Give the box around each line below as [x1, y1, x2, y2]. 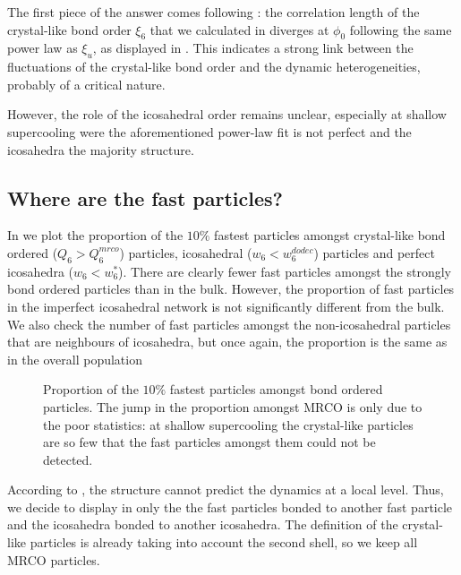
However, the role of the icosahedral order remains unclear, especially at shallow [7, 105, 447, 124]
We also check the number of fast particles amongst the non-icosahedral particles [7, 314, 451, 333]
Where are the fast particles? [7, 184, 283, 211]
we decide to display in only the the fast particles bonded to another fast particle [7, 497, 453, 516]
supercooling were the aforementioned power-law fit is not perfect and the [7, 122, 412, 141]
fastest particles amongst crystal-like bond [214, 226, 446, 245]
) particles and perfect [313, 243, 435, 262]
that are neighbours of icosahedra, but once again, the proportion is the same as [7, 332, 448, 351]
